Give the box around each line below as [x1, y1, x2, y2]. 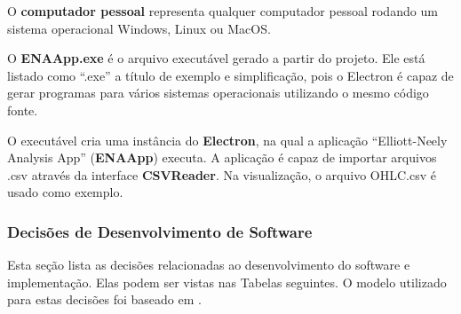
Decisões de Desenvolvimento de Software [7, 220, 313, 242]
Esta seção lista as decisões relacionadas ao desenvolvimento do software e [7, 255, 410, 274]
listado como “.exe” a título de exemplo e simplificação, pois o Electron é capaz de [7, 66, 454, 84]
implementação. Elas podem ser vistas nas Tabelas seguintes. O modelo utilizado [7, 272, 447, 291]
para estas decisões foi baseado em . [7, 290, 202, 309]
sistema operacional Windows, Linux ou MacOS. [7, 19, 271, 37]
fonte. [7, 100, 38, 119]
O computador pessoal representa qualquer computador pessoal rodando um [7, 2, 438, 20]
